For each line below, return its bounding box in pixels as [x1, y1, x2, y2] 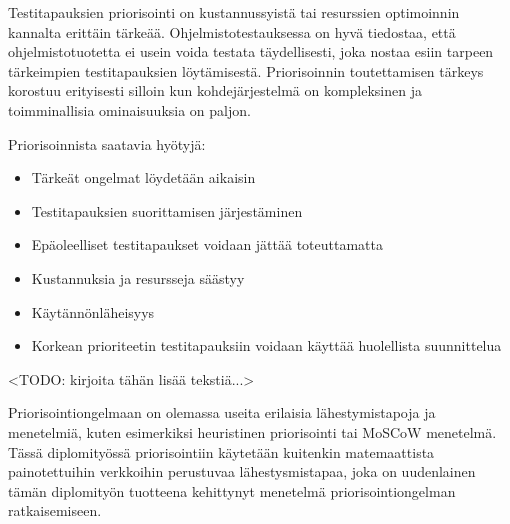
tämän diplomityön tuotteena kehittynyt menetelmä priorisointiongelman [8, 480, 456, 501]
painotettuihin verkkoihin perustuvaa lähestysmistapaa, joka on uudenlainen [8, 461, 476, 482]
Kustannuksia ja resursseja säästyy [31, 267, 245, 288]
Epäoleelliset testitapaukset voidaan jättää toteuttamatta [31, 234, 384, 255]
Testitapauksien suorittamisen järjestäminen [31, 200, 303, 221]
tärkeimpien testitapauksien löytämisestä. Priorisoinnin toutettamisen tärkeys [8, 60, 484, 81]
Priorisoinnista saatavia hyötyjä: [8, 133, 206, 154]
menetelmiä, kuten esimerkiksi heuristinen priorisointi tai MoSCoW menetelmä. [8, 421, 497, 442]
